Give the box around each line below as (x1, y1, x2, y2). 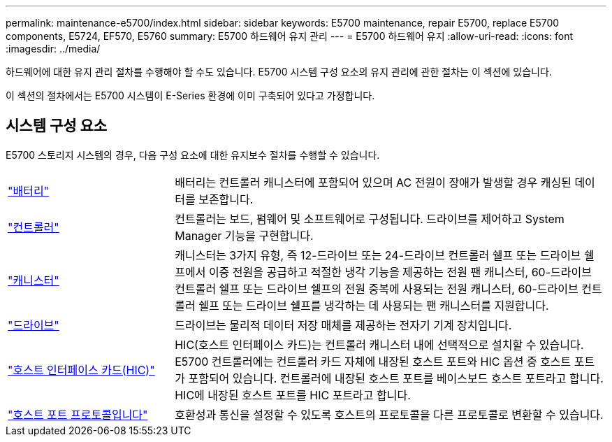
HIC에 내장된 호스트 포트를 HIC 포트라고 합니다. (175, 387, 411, 402)
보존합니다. (198, 192, 254, 206)
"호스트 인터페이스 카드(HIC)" (8, 362, 155, 377)
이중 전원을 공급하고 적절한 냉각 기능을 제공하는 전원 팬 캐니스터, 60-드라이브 (208, 264, 592, 279)
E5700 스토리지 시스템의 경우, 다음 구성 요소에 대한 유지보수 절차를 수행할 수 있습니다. (6, 148, 380, 161)
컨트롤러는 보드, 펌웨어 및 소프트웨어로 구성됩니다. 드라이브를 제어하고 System (175, 211, 564, 226)
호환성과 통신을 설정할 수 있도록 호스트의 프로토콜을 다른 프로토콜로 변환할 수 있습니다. (175, 407, 604, 422)
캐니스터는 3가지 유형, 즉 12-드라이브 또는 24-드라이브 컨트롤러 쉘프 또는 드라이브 (175, 248, 581, 262)
